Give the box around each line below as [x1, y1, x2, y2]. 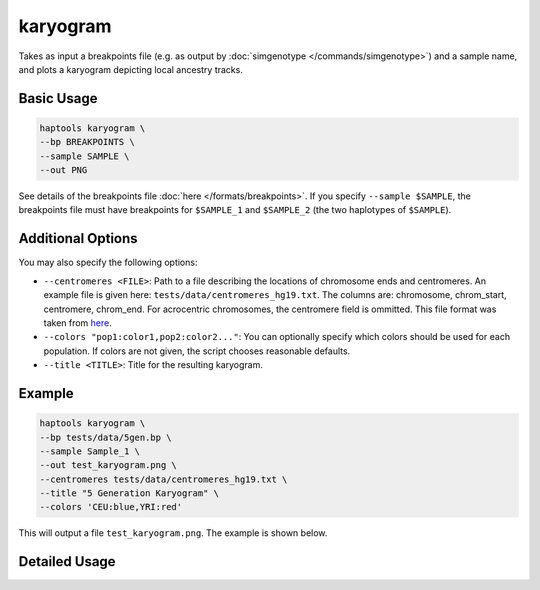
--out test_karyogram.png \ [39, 460, 177, 471]
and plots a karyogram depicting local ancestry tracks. [18, 63, 244, 75]
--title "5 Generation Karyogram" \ [39, 488, 220, 499]
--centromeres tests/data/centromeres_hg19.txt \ [39, 473, 288, 485]
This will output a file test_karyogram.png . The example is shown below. [18, 527, 328, 539]
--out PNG [39, 165, 88, 176]
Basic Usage [18, 90, 98, 107]
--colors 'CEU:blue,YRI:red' [39, 501, 183, 513]
